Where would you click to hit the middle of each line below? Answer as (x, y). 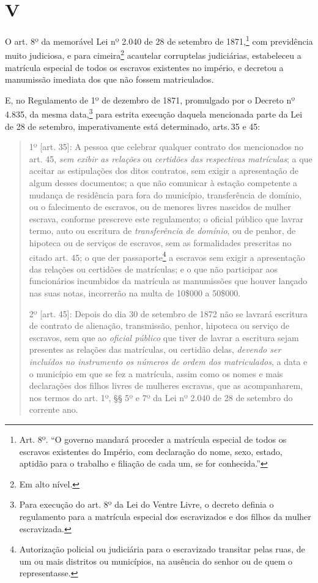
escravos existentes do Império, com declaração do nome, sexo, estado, (151, 451)
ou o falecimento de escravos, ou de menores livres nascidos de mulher (160, 207)
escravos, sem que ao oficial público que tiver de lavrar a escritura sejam (164, 337)
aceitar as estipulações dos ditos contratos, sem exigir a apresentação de (164, 171)
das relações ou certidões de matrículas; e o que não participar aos (153, 269)
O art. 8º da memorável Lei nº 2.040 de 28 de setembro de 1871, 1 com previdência (159, 40)
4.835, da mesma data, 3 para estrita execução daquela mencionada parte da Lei (154, 113)
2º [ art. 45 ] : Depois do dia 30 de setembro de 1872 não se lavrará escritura (168, 313)
